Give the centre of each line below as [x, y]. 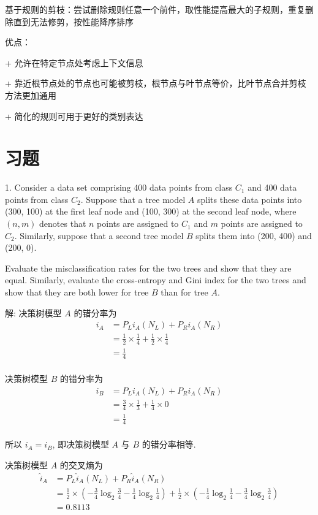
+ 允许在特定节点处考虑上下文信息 [74, 62]
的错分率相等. [169, 444]
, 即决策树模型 [81, 444]
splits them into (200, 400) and [254, 235]
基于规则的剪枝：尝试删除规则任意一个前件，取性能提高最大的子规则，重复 [155, 9]
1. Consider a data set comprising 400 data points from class [119, 187]
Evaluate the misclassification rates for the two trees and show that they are [148, 268]
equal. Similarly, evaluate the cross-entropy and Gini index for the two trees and [156, 280]
